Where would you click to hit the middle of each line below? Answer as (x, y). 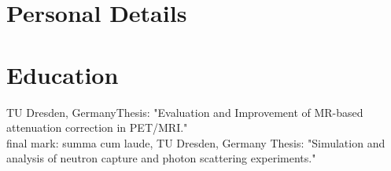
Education (63, 74)
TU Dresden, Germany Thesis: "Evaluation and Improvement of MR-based (185, 112)
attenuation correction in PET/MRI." (97, 127)
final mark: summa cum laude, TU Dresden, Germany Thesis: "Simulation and (196, 142)
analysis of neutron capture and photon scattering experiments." (161, 158)
